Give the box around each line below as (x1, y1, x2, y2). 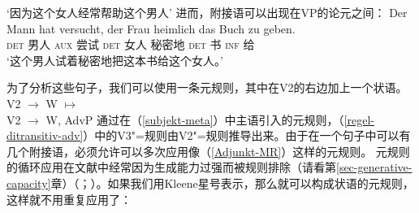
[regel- (343, 111, 374, 128)
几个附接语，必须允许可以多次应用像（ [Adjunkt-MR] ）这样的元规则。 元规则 (6, 142, 410, 159)
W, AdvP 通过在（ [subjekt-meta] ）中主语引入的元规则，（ (45, 111, 344, 128)
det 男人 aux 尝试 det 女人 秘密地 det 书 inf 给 (6, 36, 255, 53)
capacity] (6, 174, 51, 191)
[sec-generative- (336, 159, 413, 176)
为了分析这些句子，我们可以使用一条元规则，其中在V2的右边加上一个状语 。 (6, 79, 408, 96)
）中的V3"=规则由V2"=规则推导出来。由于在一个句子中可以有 (83, 127, 411, 144)
